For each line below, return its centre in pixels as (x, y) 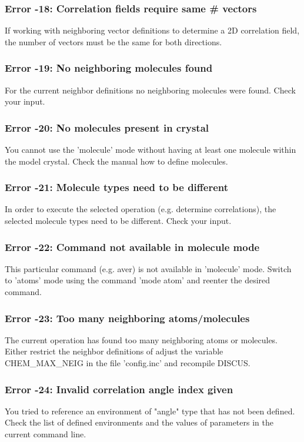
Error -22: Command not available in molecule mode (132, 247)
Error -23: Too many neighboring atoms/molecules (127, 318)
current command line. (46, 434)
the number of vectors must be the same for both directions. (113, 41)
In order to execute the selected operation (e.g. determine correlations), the (141, 209)
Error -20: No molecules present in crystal (107, 127)
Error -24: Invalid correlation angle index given (119, 389)
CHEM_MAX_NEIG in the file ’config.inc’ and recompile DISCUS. (128, 363)
